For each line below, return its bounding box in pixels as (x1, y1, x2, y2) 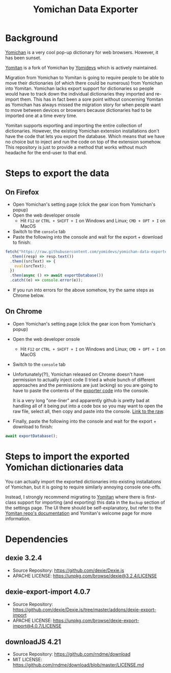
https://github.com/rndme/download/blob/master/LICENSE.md (12, 662, 144, 668)
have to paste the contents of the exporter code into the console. (12, 387, 149, 393)
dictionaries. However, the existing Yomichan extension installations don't (5, 128, 159, 134)
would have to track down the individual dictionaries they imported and (5, 90, 154, 97)
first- (146, 494, 157, 500)
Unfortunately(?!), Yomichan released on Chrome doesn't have (12, 371, 144, 377)
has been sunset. (5, 55, 42, 61)
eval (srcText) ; (14, 263, 47, 269)
